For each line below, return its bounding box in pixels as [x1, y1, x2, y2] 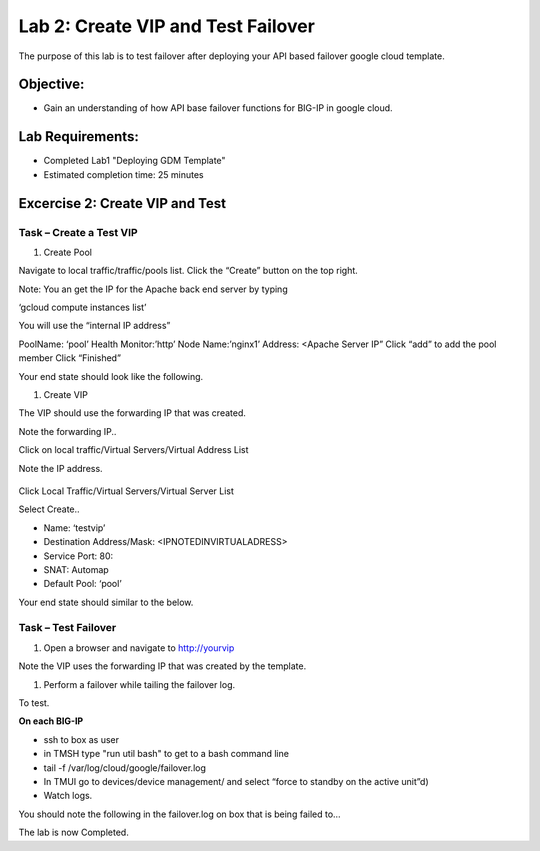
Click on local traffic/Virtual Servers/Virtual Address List [18, 444, 249, 456]
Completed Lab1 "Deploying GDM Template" [43, 155, 226, 167]
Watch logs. [43, 790, 93, 802]
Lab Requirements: [18, 128, 139, 145]
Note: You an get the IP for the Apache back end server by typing [18, 283, 289, 295]
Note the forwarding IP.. [18, 425, 117, 437]
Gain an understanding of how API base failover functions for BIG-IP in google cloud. [43, 102, 394, 114]
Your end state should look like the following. [18, 370, 204, 382]
